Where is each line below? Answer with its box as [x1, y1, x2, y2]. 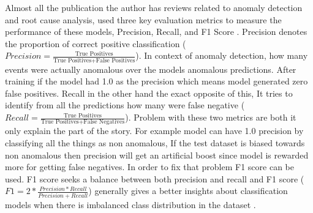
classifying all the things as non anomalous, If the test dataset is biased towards [5, 136, 305, 149]
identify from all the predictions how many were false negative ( [5, 99, 245, 111]
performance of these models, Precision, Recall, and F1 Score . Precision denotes [5, 25, 307, 38]
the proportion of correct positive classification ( [5, 37, 186, 50]
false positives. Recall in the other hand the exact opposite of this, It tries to [5, 86, 293, 99]
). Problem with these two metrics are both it [125, 111, 296, 124]
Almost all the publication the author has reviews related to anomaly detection [5, 1, 303, 13]
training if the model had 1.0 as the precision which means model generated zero [5, 75, 308, 88]
